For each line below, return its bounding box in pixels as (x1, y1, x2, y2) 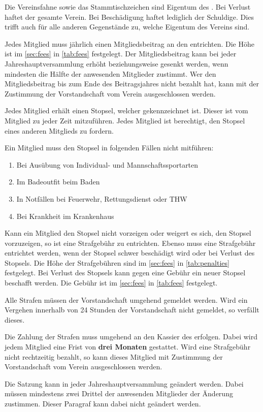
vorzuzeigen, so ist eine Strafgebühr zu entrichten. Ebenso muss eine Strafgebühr (5, 237, 256, 248)
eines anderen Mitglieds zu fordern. (5, 125, 114, 136)
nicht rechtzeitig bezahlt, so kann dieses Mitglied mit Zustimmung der (5, 351, 223, 362)
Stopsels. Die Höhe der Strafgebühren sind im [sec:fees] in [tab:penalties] (5, 257, 229, 268)
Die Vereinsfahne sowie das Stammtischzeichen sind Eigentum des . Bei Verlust (5, 2, 251, 12)
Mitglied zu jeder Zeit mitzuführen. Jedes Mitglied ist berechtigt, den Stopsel (5, 115, 245, 125)
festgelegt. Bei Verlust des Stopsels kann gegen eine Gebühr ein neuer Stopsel (5, 267, 246, 278)
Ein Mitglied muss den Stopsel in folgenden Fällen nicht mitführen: (5, 142, 214, 153)
